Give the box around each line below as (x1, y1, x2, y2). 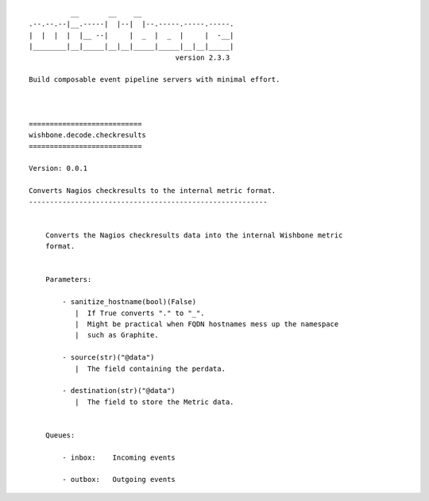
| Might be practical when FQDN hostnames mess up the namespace (74, 319, 339, 329)
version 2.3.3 (175, 52, 230, 62)
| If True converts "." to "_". (74, 308, 206, 318)
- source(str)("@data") (62, 353, 155, 362)
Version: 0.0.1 (29, 164, 88, 173)
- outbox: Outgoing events (62, 475, 176, 484)
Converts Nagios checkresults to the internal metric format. (29, 187, 276, 195)
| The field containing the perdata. (74, 364, 226, 373)
